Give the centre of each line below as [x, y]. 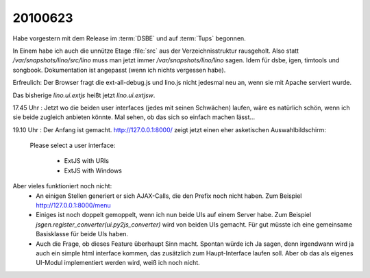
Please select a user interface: [73, 146]
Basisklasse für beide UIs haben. [82, 234]
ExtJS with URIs [87, 161]
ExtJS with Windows [93, 170]
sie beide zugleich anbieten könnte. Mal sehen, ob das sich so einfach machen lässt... [134, 117]
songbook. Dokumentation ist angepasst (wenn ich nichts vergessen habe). [119, 70]
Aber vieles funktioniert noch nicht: [62, 186]
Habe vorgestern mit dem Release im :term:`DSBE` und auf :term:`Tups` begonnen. [129, 38]
